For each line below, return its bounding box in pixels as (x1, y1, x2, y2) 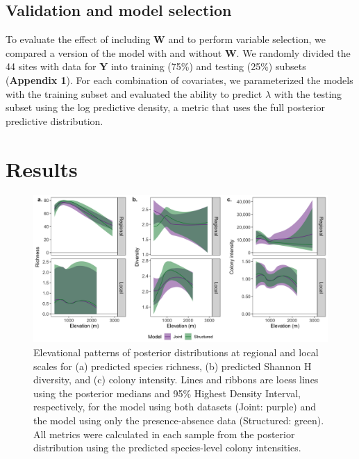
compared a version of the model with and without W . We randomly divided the (6, 45, 351, 60)
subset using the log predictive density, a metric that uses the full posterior (6, 100, 325, 115)
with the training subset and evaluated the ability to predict (6, 86, 262, 101)
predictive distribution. (6, 113, 103, 128)
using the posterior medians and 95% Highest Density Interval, (33, 385, 301, 400)
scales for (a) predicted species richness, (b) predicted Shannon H (33, 358, 312, 373)
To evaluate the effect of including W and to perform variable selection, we (6, 32, 326, 47)
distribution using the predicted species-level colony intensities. (33, 440, 301, 455)
